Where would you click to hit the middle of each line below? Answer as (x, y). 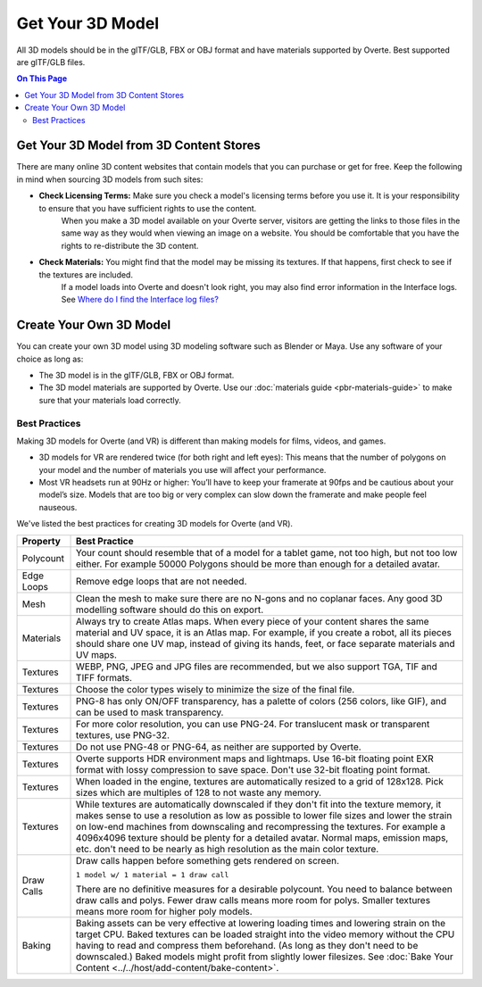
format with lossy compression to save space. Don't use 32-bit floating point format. (253, 769)
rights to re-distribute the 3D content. (130, 245)
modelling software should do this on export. (170, 610)
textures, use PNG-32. (123, 734)
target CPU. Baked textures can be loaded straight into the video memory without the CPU (266, 934)
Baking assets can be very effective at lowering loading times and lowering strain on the (261, 923)
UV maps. (97, 654)
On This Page (42, 79)
